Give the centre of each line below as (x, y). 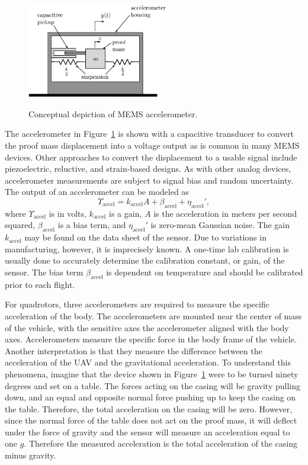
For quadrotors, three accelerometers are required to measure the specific (137, 304)
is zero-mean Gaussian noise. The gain (220, 225)
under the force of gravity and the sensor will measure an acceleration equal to (147, 432)
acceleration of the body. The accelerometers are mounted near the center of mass (153, 315)
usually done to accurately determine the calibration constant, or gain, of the (145, 260)
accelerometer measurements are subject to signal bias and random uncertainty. (149, 180)
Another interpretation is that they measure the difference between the (134, 350)
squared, (20, 225)
